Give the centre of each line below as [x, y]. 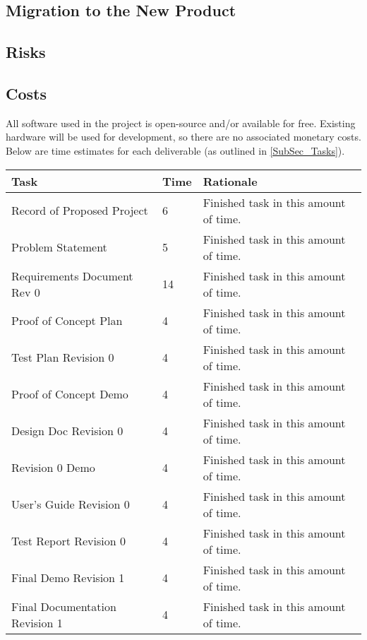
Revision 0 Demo [53, 468]
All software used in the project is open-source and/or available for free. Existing [181, 123]
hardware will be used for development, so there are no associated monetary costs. [183, 137]
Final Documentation [64, 606]
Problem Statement [59, 247]
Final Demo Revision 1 [68, 578]
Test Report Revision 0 [68, 541]
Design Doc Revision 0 [67, 431]
